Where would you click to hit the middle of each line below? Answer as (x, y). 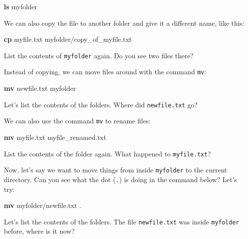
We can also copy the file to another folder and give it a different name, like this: (124, 23)
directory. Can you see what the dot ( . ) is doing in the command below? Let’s (121, 179)
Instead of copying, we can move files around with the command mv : (105, 72)
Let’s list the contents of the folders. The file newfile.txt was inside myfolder (122, 221)
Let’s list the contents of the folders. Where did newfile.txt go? (101, 104)
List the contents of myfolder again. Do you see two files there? (99, 55)
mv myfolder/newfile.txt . (43, 205)
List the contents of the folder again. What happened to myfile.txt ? (107, 153)
